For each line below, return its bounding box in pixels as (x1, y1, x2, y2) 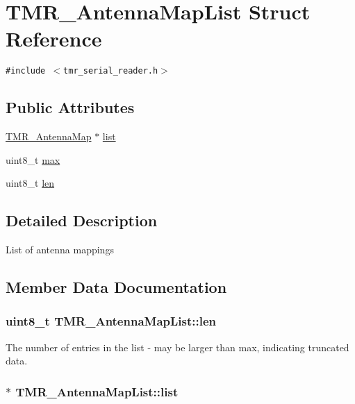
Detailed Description (6, 210, 158, 231)
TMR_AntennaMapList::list (15, 382, 179, 400)
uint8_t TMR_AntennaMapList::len (6, 312, 217, 330)
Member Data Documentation (6, 276, 227, 298)
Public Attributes (6, 96, 135, 118)
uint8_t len (6, 176, 55, 190)
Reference (6, 24, 102, 53)
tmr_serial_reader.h (63, 66, 158, 76)
